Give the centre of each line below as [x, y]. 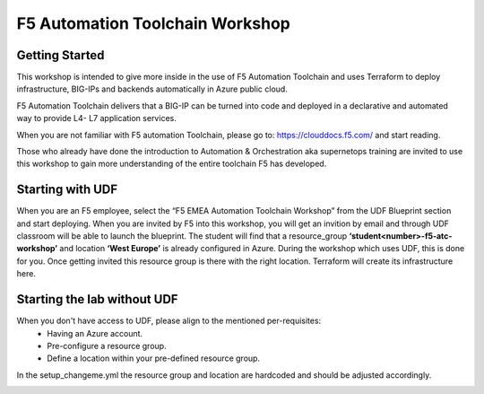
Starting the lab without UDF [97, 299]
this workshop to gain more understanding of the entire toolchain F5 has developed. [172, 164]
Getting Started [60, 55]
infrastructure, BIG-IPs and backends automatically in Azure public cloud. [152, 89]
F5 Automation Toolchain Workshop [153, 23]
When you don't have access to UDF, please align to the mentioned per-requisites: [169, 321]
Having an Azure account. [95, 333]
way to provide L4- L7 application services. [96, 118]
